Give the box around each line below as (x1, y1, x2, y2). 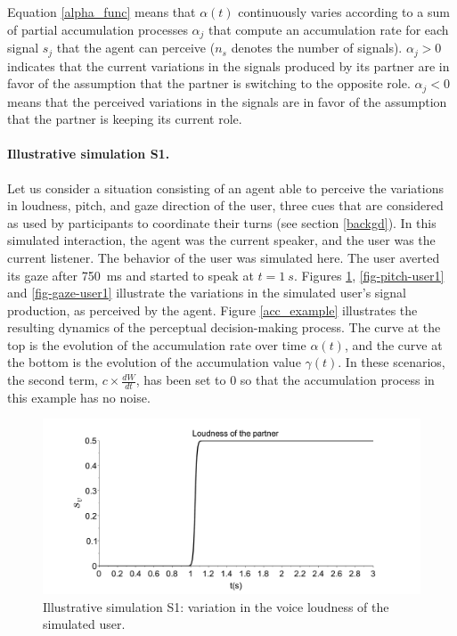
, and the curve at (344, 335, 443, 354)
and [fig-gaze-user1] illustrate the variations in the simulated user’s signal (7, 283, 406, 302)
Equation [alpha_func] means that (7, 3, 196, 20)
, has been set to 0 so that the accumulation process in (135, 371, 435, 389)
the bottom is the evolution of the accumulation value (7, 353, 301, 371)
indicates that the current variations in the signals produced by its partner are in (7, 56, 450, 75)
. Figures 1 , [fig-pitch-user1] (293, 265, 445, 284)
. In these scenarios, (338, 353, 445, 371)
